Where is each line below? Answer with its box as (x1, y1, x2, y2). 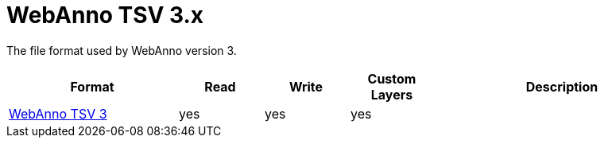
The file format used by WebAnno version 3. (6, 43, 237, 57)
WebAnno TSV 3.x (6, 2, 204, 29)
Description (525, 78, 598, 95)
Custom (367, 70, 416, 87)
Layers (370, 86, 413, 103)
